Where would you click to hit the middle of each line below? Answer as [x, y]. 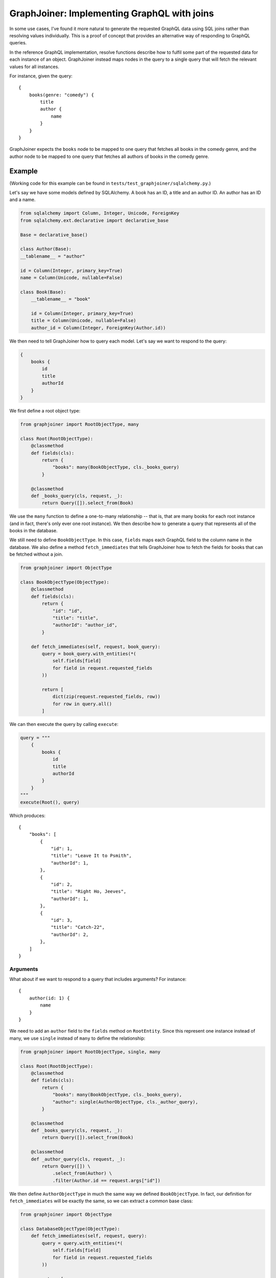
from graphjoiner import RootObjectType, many [79, 424]
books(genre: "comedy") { [62, 95]
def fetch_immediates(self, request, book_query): [96, 646]
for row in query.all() [82, 704]
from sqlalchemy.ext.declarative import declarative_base [94, 220]
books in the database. [34, 531]
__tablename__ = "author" [53, 256]
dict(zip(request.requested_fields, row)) [106, 697]
